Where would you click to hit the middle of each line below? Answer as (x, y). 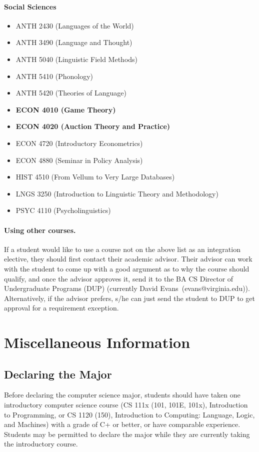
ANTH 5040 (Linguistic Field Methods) (77, 59)
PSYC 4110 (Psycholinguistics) (63, 210)
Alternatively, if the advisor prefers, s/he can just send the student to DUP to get (129, 298)
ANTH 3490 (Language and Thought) (74, 42)
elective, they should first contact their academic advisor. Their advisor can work (128, 259)
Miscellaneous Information (97, 342)
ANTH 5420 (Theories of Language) (71, 93)
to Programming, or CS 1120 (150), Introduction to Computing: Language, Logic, (129, 414)
